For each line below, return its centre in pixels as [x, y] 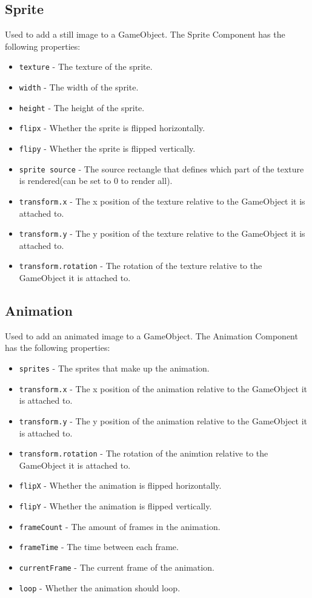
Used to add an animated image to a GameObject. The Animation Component [151, 335]
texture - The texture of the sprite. [86, 66]
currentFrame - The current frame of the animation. [117, 567]
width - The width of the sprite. [79, 87]
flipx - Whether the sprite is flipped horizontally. [112, 128]
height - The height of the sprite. [82, 107]
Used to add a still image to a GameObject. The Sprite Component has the [145, 34]
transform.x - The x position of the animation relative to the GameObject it [163, 388]
